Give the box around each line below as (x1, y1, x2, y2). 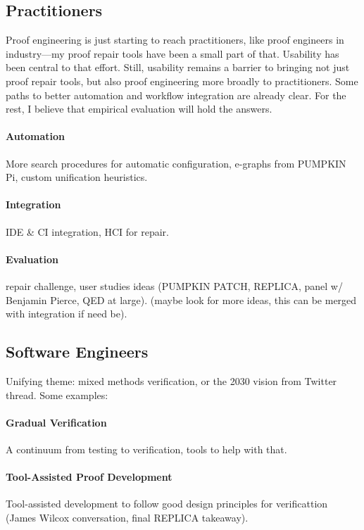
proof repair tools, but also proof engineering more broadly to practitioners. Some (6, 73, 358, 88)
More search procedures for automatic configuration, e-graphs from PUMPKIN (6, 156, 346, 170)
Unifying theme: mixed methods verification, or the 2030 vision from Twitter (6, 373, 337, 388)
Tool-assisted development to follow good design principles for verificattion (6, 496, 328, 511)
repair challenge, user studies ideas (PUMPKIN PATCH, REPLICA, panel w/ (6, 278, 343, 293)
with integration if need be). (6, 306, 127, 321)
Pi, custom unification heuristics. (6, 170, 148, 184)
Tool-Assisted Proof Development (6, 469, 172, 484)
